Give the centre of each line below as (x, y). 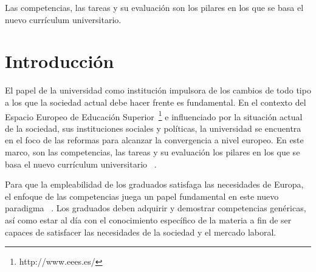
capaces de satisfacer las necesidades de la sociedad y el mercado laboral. (141, 232)
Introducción (60, 61)
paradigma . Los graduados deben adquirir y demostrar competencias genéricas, (156, 208)
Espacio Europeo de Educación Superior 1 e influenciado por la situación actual (154, 115)
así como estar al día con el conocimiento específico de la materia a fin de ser (148, 219)
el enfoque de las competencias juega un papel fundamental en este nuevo (142, 196)
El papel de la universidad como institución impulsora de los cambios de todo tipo (158, 90)
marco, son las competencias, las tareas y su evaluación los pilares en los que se (153, 151)
